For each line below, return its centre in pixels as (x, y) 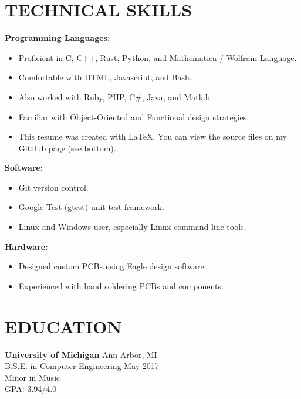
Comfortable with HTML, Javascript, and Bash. (105, 77)
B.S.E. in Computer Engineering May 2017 (82, 366)
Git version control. (53, 187)
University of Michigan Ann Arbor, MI (81, 354)
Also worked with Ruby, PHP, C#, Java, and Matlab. (115, 97)
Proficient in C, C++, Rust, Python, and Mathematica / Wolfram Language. (158, 57)
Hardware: (26, 246)
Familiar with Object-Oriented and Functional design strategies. (134, 116)
